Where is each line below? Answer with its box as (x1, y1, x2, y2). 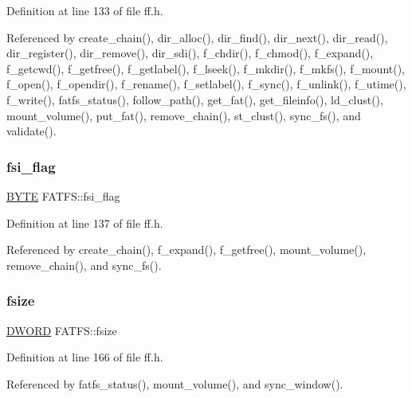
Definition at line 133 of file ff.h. (6, 2, 163, 18)
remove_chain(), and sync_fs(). (6, 256, 162, 273)
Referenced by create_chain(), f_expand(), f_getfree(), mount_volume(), (6, 241, 367, 258)
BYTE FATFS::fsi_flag (6, 187, 120, 204)
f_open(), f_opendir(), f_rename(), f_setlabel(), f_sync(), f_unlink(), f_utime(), (6, 76, 406, 92)
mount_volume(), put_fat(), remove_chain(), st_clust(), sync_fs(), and (6, 107, 361, 123)
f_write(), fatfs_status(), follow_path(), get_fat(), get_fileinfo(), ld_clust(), (6, 91, 383, 107)
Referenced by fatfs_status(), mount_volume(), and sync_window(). (6, 375, 343, 392)
